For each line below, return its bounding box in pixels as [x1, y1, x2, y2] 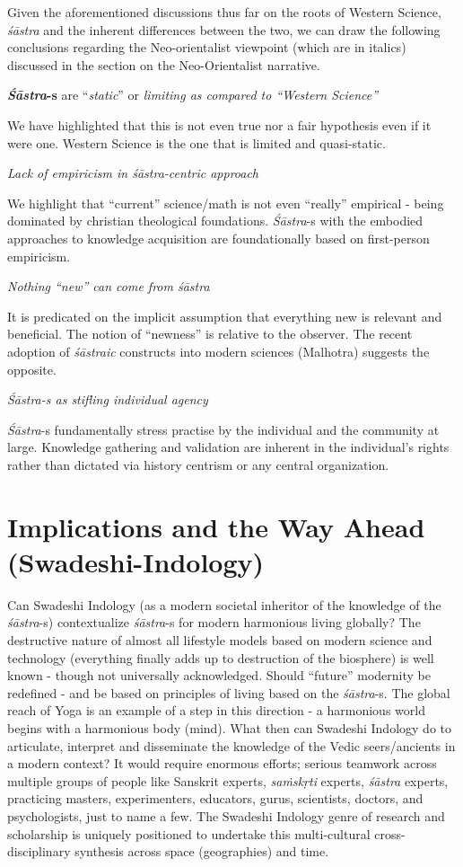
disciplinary [7, 842, 71, 861]
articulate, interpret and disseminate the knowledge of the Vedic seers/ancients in [7, 736, 456, 755]
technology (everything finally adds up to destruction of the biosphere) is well [7, 648, 434, 667]
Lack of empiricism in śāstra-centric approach [7, 164, 259, 182]
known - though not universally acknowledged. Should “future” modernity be [7, 666, 431, 685]
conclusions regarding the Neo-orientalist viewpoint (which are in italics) [7, 38, 406, 57]
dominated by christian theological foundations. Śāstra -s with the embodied [7, 211, 424, 230]
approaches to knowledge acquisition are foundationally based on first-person [7, 228, 430, 247]
